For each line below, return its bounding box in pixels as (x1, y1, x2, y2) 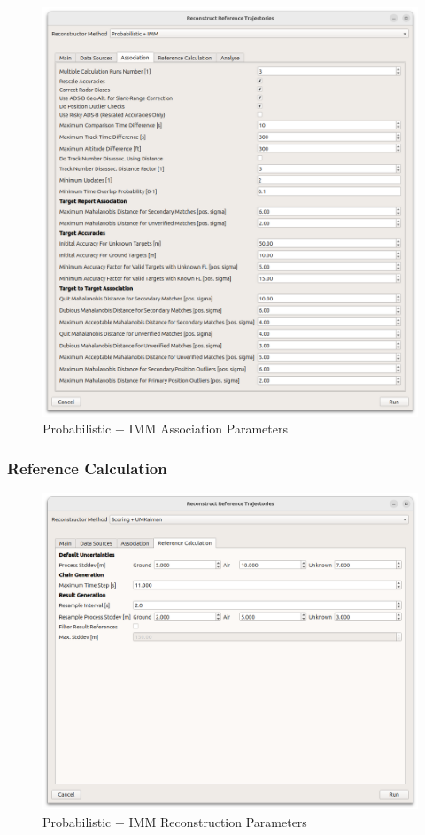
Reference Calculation (7, 457, 167, 479)
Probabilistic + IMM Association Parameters (42, 419, 288, 438)
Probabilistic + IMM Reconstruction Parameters (42, 812, 307, 831)
